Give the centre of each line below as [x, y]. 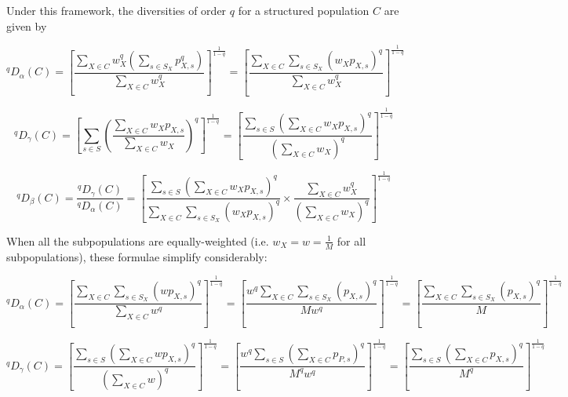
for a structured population [304, 10]
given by [27, 25]
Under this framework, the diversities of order [117, 10]
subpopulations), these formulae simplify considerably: [137, 256]
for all [351, 240]
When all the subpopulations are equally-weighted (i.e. [138, 240]
